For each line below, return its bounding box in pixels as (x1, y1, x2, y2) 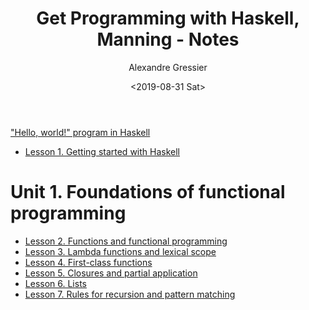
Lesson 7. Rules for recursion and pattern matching (24, 288, 236, 300)
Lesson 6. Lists (24, 277, 87, 289)
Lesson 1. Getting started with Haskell (24, 145, 180, 157)
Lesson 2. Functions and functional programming (24, 235, 228, 247)
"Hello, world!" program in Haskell (10, 126, 151, 138)
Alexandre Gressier (128, 61, 208, 73)
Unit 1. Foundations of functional (10, 181, 286, 204)
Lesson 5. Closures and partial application (24, 267, 198, 279)
